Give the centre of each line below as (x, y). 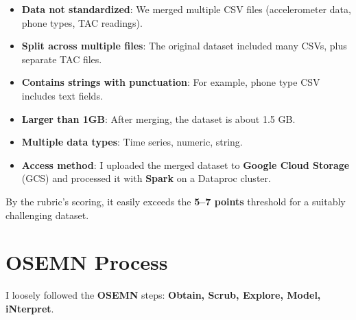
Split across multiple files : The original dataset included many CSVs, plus (184, 46)
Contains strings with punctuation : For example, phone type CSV (171, 82)
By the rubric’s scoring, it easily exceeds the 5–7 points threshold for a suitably (176, 201)
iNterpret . (30, 308)
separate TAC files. (62, 59)
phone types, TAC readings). (82, 22)
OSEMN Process (87, 262)
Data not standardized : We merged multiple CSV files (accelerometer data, (186, 9)
